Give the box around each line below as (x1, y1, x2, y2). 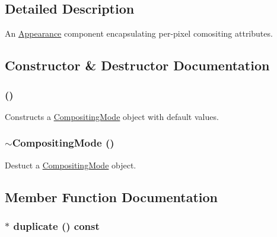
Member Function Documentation (5, 187, 218, 206)
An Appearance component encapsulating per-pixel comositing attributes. (5, 27, 273, 40)
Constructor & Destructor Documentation (5, 56, 270, 74)
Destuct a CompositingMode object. (5, 158, 136, 171)
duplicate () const (13, 218, 100, 233)
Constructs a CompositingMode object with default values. (5, 110, 219, 122)
